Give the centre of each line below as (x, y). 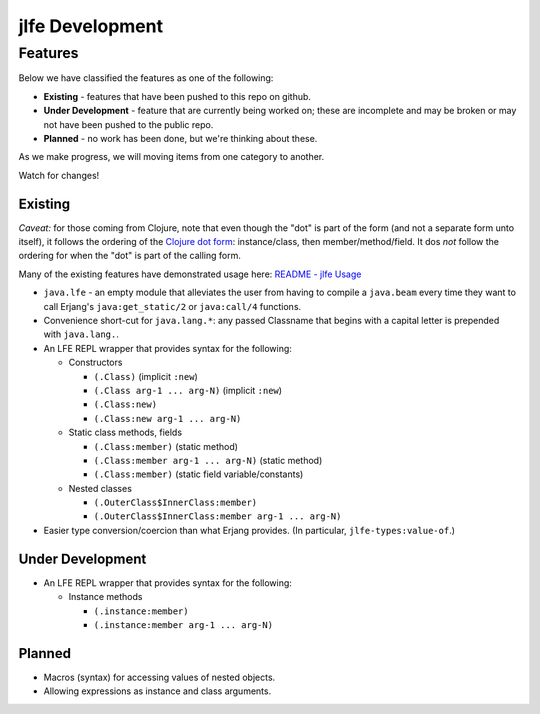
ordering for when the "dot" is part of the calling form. (130, 256)
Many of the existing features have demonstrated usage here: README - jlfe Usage (190, 274)
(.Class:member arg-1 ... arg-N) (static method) (208, 460)
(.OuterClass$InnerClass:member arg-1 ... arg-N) (217, 516)
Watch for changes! (59, 175)
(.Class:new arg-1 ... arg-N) (167, 418)
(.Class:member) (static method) (166, 446)
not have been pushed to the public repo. (128, 124)
